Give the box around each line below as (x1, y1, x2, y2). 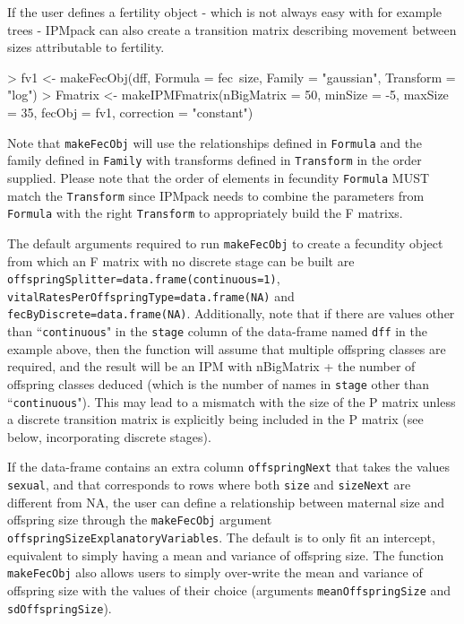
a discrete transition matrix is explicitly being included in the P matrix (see (7, 410, 424, 429)
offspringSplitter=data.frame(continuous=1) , (7, 269, 280, 288)
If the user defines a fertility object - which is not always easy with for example (7, 3, 443, 21)
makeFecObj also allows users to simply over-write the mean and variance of (7, 563, 423, 582)
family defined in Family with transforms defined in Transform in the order (7, 151, 422, 169)
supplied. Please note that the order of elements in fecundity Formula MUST (7, 168, 430, 186)
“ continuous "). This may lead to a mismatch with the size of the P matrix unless (7, 392, 456, 411)
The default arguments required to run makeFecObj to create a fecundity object (7, 233, 443, 252)
